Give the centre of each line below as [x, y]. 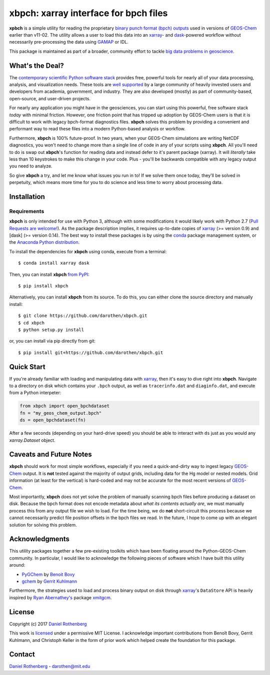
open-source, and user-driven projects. [50, 98]
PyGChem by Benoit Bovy [48, 574]
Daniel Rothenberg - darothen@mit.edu [50, 666]
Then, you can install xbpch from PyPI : [49, 274]
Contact [22, 654]
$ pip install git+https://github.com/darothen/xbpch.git [91, 353]
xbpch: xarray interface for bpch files [88, 13]
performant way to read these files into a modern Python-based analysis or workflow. [97, 129]
